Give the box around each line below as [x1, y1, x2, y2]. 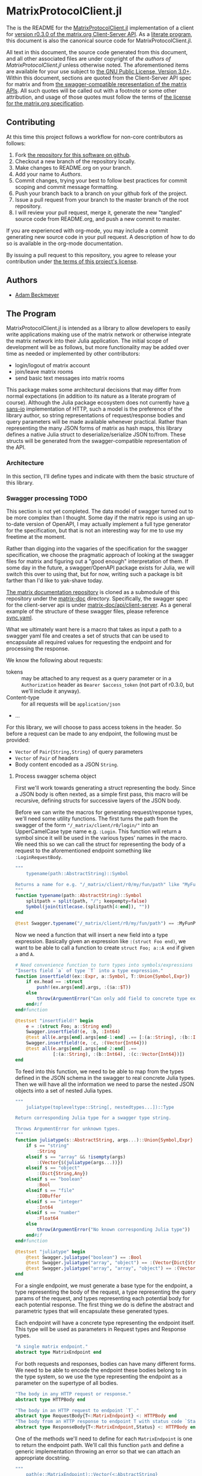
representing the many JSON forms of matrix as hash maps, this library [6, 424, 182, 432]
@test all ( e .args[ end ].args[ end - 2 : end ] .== [26, 1046, 137, 1052]
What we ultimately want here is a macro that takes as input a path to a [6, 625, 182, 633]
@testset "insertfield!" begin [14, 1017, 94, 1024]
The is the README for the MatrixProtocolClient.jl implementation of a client [6, 24, 194, 31]
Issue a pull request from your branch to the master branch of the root [14, 196, 189, 203]
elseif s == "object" [26, 1165, 80, 1171]
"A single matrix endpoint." [14, 1344, 88, 1350]
